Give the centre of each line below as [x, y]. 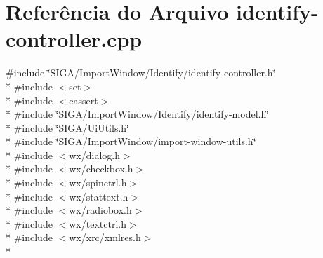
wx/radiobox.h [100, 210]
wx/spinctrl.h [98, 183]
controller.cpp [74, 39]
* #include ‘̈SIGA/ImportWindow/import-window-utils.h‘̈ [131, 141]
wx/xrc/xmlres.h [105, 237]
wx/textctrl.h [98, 223]
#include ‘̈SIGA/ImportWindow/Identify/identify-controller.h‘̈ [141, 73]
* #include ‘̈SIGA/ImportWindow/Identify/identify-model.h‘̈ [138, 114]
